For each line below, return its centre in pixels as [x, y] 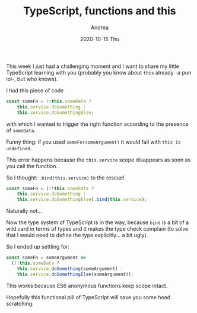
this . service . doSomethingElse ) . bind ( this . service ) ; [82, 200]
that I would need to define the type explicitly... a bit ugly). [77, 235]
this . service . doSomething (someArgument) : [70, 269]
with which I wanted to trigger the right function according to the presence [97, 124]
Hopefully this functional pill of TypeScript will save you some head [88, 297]
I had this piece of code [35, 90]
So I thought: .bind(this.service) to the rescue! [65, 178]
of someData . [21, 130]
